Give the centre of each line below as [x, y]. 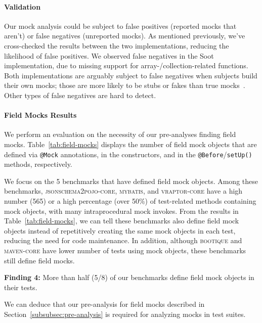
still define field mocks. [39, 260]
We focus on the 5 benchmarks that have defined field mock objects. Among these [131, 181]
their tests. [21, 287]
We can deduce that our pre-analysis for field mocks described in [104, 304]
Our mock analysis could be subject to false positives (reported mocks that [120, 26]
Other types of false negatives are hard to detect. [80, 95]
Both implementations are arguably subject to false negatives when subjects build [131, 75]
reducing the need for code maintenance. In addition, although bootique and [123, 240]
